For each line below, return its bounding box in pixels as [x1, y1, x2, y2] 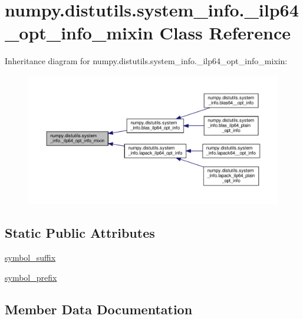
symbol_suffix [5, 251, 56, 264]
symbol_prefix [5, 271, 57, 283]
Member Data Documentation [5, 300, 193, 318]
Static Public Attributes [5, 224, 155, 242]
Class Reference [159, 21, 291, 45]
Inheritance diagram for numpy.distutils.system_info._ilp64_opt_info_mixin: [5, 55, 288, 67]
